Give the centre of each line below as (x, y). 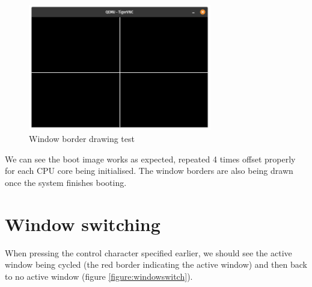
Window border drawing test (82, 139)
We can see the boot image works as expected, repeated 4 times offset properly (150, 159)
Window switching (83, 224)
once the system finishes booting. (66, 182)
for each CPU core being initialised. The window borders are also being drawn (149, 171)
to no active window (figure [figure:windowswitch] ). (99, 276)
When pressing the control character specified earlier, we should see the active (148, 252)
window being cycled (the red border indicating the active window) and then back (156, 264)
